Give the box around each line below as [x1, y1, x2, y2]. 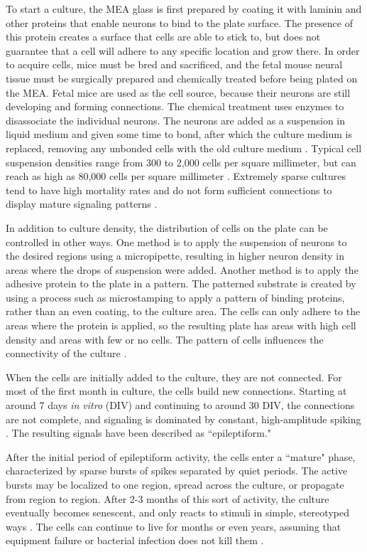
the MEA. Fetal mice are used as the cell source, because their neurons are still [6, 85, 351, 100]
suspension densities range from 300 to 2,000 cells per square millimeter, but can [6, 154, 356, 169]
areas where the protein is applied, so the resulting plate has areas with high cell [6, 318, 356, 333]
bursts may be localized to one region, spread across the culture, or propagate [6, 477, 344, 492]
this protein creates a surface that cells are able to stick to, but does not [6, 29, 321, 44]
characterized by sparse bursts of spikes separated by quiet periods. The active [6, 463, 348, 478]
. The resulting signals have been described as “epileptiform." [6, 425, 272, 440]
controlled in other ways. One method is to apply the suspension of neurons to [6, 234, 347, 249]
